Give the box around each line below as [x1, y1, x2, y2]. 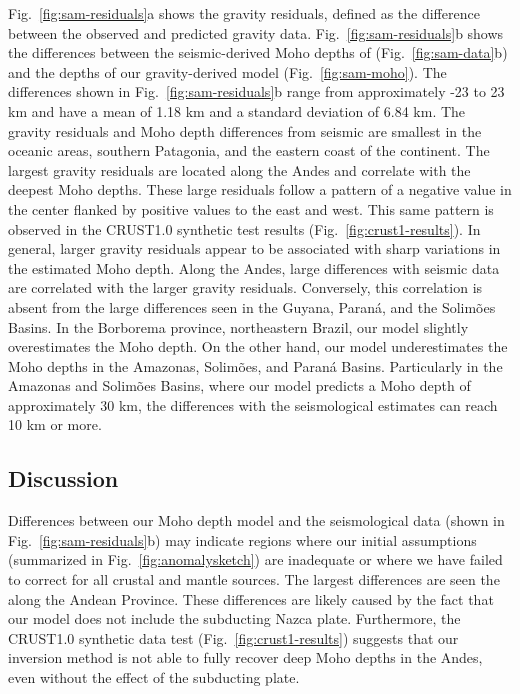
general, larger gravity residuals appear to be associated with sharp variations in [8, 238, 501, 259]
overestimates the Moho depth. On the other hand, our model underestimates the [8, 336, 508, 357]
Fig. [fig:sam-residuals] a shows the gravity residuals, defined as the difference [8, 3, 480, 23]
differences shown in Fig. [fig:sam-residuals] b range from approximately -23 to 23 [8, 81, 505, 102]
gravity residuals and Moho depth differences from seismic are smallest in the [8, 120, 482, 141]
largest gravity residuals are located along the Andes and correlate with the [8, 159, 471, 180]
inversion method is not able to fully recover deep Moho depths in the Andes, [8, 647, 483, 668]
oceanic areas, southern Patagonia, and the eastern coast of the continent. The [8, 140, 490, 161]
